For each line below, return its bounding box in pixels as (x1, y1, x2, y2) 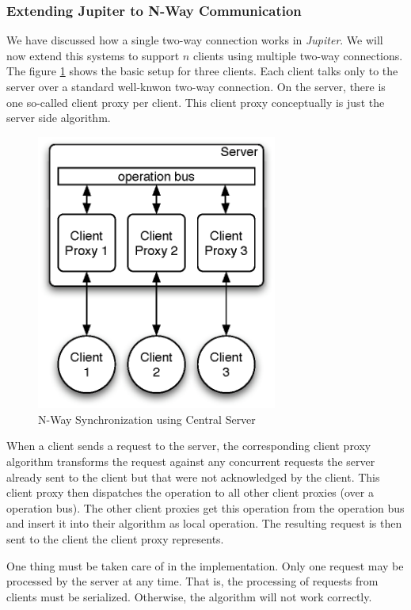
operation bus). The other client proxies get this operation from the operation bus (6, 499, 405, 516)
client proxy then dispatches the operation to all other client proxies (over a (6, 484, 374, 501)
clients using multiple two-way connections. (192, 47, 403, 63)
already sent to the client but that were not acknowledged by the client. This (6, 468, 380, 485)
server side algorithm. (6, 109, 111, 126)
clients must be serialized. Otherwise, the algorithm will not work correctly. (6, 588, 372, 604)
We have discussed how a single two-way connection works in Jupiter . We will (6, 32, 383, 48)
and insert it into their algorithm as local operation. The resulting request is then (6, 515, 402, 532)
